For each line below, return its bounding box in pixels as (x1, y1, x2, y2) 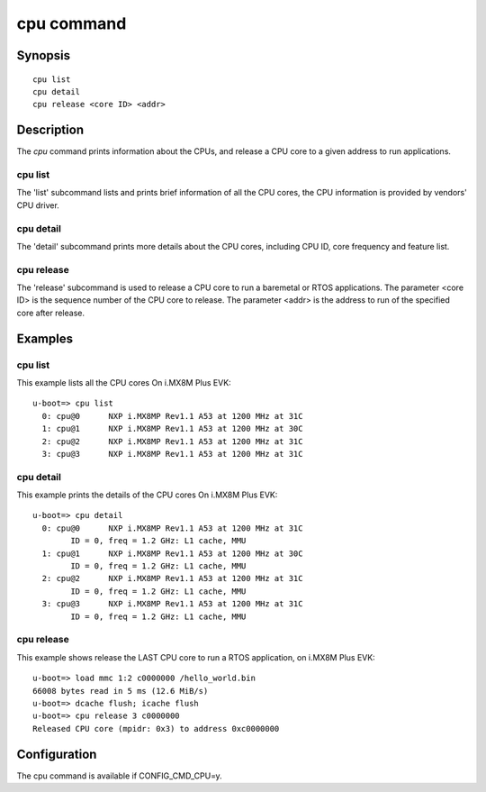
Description (16, 123, 85, 138)
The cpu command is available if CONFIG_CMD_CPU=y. (16, 770, 222, 781)
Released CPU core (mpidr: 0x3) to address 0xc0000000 (32, 724, 280, 733)
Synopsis (16, 48, 71, 63)
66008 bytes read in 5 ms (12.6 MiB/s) (32, 686, 209, 696)
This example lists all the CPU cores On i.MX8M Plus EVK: (16, 378, 231, 387)
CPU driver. (16, 199, 60, 211)
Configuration (16, 746, 97, 761)
